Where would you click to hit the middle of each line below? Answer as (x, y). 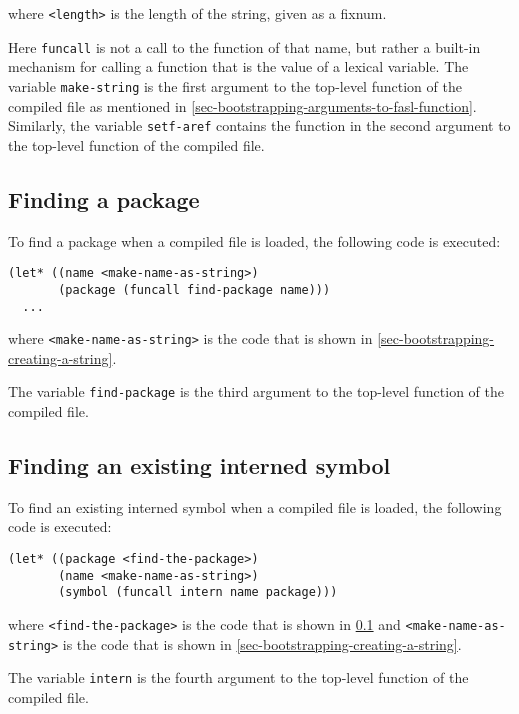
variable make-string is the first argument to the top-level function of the (235, 85)
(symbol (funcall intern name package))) (198, 592)
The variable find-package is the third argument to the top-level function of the (256, 391)
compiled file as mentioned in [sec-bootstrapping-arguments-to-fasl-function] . (242, 105)
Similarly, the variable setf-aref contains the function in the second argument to (259, 125)
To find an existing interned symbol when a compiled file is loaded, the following (255, 506)
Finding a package (104, 198)
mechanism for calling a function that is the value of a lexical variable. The (238, 66)
